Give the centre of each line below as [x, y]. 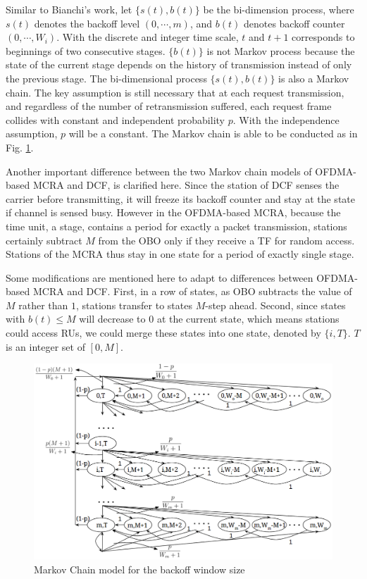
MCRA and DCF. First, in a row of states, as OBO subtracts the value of [192, 291]
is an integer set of [45, 346]
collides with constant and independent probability [115, 119]
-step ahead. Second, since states [275, 305]
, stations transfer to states [134, 305]
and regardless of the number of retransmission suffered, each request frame [169, 106]
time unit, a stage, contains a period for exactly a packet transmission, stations [176, 226]
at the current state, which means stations [248, 319]
